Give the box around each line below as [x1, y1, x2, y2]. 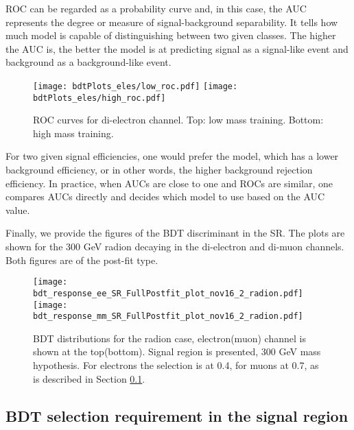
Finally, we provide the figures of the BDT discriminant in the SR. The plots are [5, 226, 345, 240]
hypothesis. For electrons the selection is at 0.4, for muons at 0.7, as [33, 358, 319, 372]
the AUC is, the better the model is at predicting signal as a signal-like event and [5, 41, 349, 56]
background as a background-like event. [5, 55, 172, 69]
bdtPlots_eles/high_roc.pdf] [33, 93, 166, 103]
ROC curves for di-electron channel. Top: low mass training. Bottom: [33, 112, 324, 127]
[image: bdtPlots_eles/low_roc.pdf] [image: [33, 81, 238, 91]
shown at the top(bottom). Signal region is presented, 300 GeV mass [33, 344, 321, 359]
